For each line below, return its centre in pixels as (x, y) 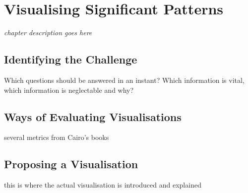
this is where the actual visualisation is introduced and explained (103, 185)
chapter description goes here (48, 32)
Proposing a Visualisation (71, 164)
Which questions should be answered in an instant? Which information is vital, (124, 80)
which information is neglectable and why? (69, 90)
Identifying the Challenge (71, 59)
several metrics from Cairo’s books (57, 137)
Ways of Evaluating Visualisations (93, 116)
